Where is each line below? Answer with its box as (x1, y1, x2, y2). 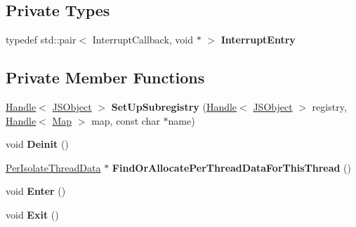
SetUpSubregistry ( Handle (111, 99, 237, 113)
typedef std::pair (6, 32, 77, 47)
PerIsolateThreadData (6, 160, 101, 174)
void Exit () (6, 207, 59, 221)
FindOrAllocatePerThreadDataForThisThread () (112, 160, 351, 174)
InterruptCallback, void (92, 32, 194, 47)
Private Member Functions (6, 67, 205, 88)
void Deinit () (6, 137, 69, 151)
